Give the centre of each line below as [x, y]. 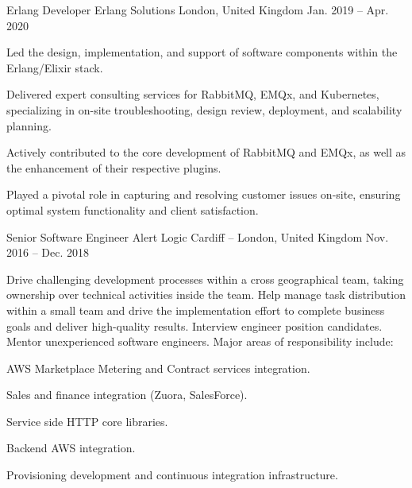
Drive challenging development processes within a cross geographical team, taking [205, 279]
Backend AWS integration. [71, 448]
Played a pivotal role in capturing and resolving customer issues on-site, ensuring [204, 194]
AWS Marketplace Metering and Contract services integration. [158, 368]
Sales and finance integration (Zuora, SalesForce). [127, 395]
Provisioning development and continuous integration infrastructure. [172, 475]
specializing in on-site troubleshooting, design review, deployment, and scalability [204, 109]
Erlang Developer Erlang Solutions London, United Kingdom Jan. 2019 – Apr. [198, 10]
